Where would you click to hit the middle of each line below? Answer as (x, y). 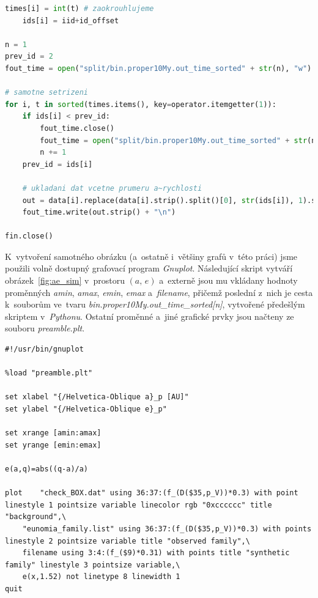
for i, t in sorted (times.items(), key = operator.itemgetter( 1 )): (141, 104)
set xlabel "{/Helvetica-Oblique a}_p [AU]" (97, 397)
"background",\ (36, 517)
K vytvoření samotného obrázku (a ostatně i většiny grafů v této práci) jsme (151, 256)
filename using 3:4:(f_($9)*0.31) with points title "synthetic (156, 553)
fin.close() (29, 236)
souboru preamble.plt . (45, 328)
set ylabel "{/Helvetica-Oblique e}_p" (86, 409)
